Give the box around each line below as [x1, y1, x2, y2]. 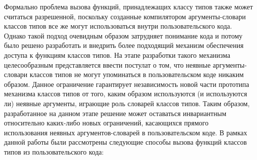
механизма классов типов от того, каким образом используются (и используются [4, 88, 248, 99]
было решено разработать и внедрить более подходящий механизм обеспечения [4, 40, 244, 50]
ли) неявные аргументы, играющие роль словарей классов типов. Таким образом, [4, 98, 250, 108]
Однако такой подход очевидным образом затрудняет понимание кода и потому [4, 30, 243, 40]
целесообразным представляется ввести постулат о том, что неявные [4, 59, 211, 70]
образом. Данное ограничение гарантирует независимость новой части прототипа [4, 79, 249, 89]
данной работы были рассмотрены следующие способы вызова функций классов [4, 137, 247, 147]
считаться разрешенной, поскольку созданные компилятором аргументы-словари [4, 11, 246, 21]
